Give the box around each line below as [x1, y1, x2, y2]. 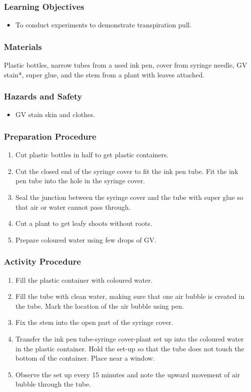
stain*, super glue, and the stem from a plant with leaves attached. [4, 69, 205, 79]
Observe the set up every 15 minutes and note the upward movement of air [15, 369, 240, 379]
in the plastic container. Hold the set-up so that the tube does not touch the [15, 343, 244, 353]
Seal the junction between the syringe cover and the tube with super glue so [15, 192, 244, 202]
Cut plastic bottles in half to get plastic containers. [15, 149, 169, 160]
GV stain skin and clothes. [15, 109, 95, 120]
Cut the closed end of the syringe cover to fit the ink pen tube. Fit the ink [15, 166, 238, 176]
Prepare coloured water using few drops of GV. [15, 234, 157, 245]
